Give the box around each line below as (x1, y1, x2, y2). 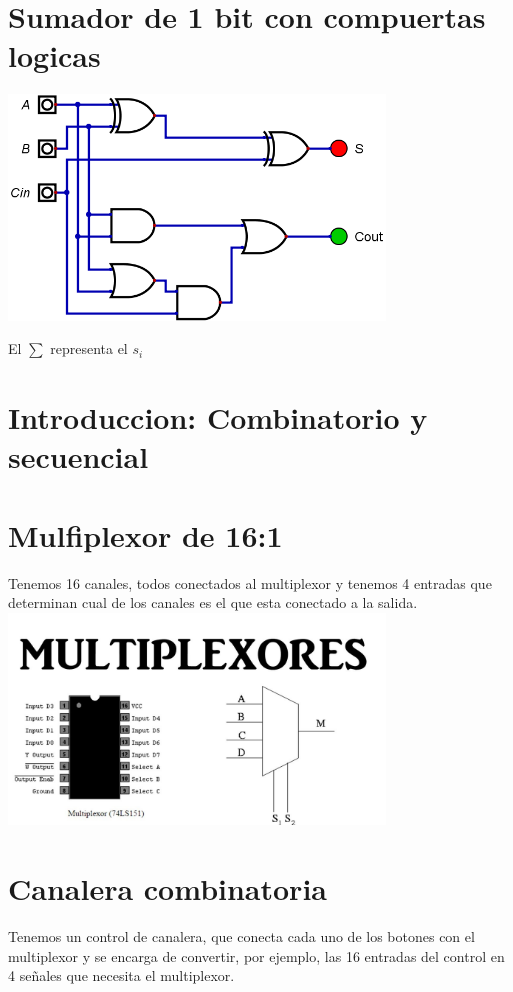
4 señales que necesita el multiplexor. (8, 965, 235, 986)
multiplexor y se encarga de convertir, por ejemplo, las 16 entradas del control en (8, 945, 505, 966)
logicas (8, 35, 101, 76)
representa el (50, 338, 128, 359)
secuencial (8, 436, 149, 477)
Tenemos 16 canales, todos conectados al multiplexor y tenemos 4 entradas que (8, 572, 492, 593)
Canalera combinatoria (8, 868, 327, 909)
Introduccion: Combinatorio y (8, 397, 428, 438)
